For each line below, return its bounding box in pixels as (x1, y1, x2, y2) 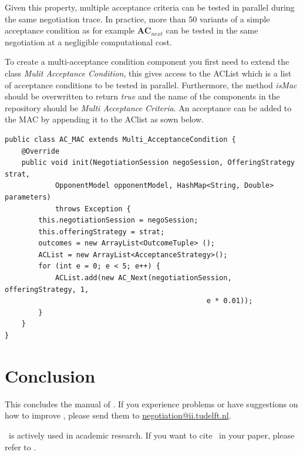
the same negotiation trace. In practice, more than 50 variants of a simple (5, 12, 270, 25)
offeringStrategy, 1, (5, 285, 89, 294)
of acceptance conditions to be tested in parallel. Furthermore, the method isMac (5, 78, 297, 91)
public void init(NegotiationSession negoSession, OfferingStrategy (21, 158, 295, 167)
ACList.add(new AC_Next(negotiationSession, (55, 274, 232, 283)
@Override (21, 147, 60, 155)
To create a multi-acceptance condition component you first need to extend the (5, 55, 289, 68)
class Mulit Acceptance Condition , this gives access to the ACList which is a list (5, 67, 292, 79)
